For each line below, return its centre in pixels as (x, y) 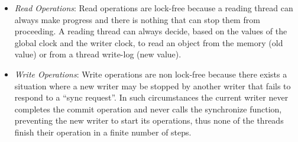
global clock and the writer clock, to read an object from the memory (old (149, 42)
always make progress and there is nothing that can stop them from (137, 19)
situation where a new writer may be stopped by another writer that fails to (153, 85)
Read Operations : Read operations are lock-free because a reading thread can (154, 8)
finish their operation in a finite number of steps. (103, 132)
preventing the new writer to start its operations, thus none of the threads (149, 120)
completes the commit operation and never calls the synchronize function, (148, 109)
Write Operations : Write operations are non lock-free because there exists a (151, 74)
